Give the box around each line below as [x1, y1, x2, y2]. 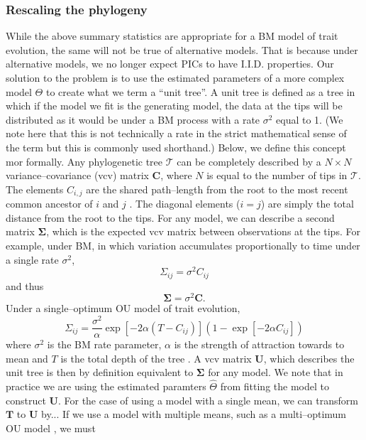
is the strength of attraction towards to [174, 337, 345, 352]
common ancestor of [6, 196, 93, 211]
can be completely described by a [177, 154, 321, 168]
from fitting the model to [220, 379, 329, 394]
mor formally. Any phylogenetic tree [6, 154, 163, 168]
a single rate [6, 252, 59, 267]
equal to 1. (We [276, 112, 343, 127]
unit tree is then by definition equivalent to [6, 365, 194, 380]
